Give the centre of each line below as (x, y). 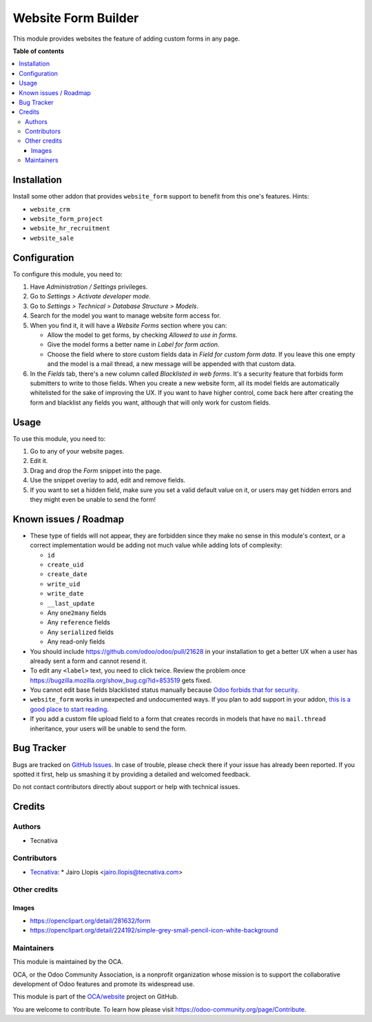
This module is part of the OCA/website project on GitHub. (96, 997)
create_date (67, 574)
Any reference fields (79, 622)
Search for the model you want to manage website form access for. (125, 316)
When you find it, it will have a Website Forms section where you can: (128, 325)
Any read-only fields (76, 642)
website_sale (52, 238)
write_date (65, 594)
